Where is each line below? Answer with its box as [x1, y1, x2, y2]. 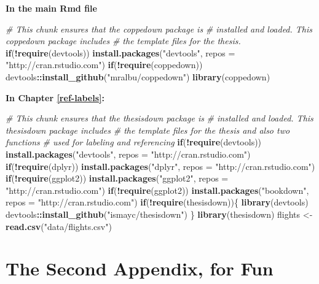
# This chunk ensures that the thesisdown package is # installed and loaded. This [6, 112, 313, 125]
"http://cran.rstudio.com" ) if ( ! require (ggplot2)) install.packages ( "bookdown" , [6, 183, 309, 196]
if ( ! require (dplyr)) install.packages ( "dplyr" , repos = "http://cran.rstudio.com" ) [6, 159, 315, 172]
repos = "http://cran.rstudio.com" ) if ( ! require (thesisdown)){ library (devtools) [6, 196, 309, 209]
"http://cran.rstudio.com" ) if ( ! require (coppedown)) [6, 58, 203, 71]
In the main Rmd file [6, 2, 97, 14]
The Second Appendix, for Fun [6, 256, 274, 281]
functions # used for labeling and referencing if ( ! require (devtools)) [6, 136, 262, 148]
